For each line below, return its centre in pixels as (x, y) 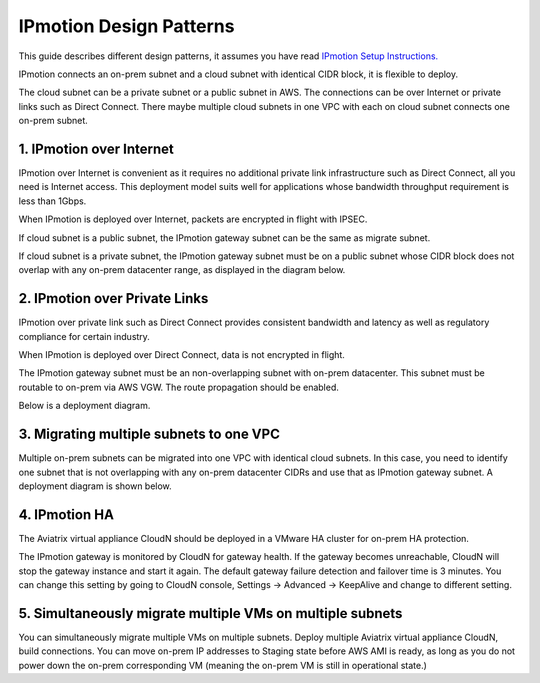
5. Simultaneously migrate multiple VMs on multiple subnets (210, 613)
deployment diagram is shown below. (95, 486)
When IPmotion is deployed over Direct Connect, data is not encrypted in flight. (181, 355)
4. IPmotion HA (66, 514)
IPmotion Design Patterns (126, 26)
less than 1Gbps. (52, 201)
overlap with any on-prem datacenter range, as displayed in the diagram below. (182, 270)
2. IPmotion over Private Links (113, 298)
